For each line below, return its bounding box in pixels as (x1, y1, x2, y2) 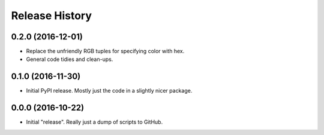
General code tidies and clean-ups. (26, 56, 113, 63)
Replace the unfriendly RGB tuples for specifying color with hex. (26, 48, 185, 55)
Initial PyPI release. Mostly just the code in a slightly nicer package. (26, 87, 193, 94)
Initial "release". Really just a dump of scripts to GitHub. (26, 118, 163, 125)
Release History (11, 9, 92, 22)
